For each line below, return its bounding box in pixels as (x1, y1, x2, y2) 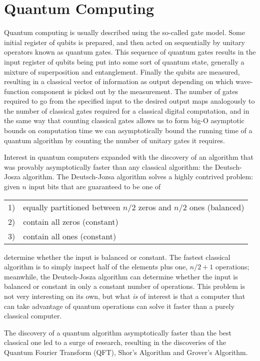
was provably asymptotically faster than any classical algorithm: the (4, 161, 213, 172)
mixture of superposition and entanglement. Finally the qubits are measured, (4, 66, 240, 77)
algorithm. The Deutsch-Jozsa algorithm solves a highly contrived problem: (22, 171, 253, 182)
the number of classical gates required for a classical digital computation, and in (4, 105, 249, 116)
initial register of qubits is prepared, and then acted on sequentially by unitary (4, 37, 245, 47)
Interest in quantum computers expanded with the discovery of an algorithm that (4, 152, 253, 162)
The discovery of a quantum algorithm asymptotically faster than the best (4, 327, 232, 337)
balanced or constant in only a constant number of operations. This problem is (4, 281, 245, 291)
